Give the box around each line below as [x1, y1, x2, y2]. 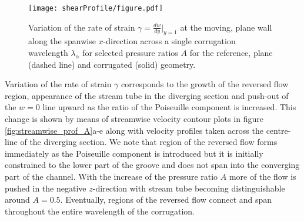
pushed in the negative [5, 182, 86, 194]
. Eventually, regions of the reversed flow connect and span [60, 193, 272, 206]
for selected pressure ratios [82, 47, 178, 59]
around [5, 193, 30, 206]
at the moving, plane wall [180, 21, 272, 33]
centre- [266, 124, 291, 136]
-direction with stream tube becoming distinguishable [92, 182, 285, 194]
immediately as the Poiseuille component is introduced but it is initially [5, 147, 263, 159]
